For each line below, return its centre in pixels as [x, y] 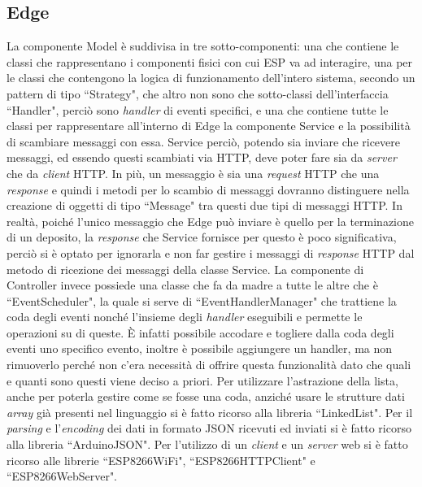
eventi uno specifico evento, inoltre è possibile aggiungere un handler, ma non [200, 348]
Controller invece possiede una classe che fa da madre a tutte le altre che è [192, 285]
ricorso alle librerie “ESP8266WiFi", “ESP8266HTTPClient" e [161, 460]
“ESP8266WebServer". [62, 476]
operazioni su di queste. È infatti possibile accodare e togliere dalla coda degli [200, 332]
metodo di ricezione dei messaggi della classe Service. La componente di [185, 269]
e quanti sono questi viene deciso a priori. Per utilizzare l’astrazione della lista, [202, 380]
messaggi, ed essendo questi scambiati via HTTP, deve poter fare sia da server [202, 157]
